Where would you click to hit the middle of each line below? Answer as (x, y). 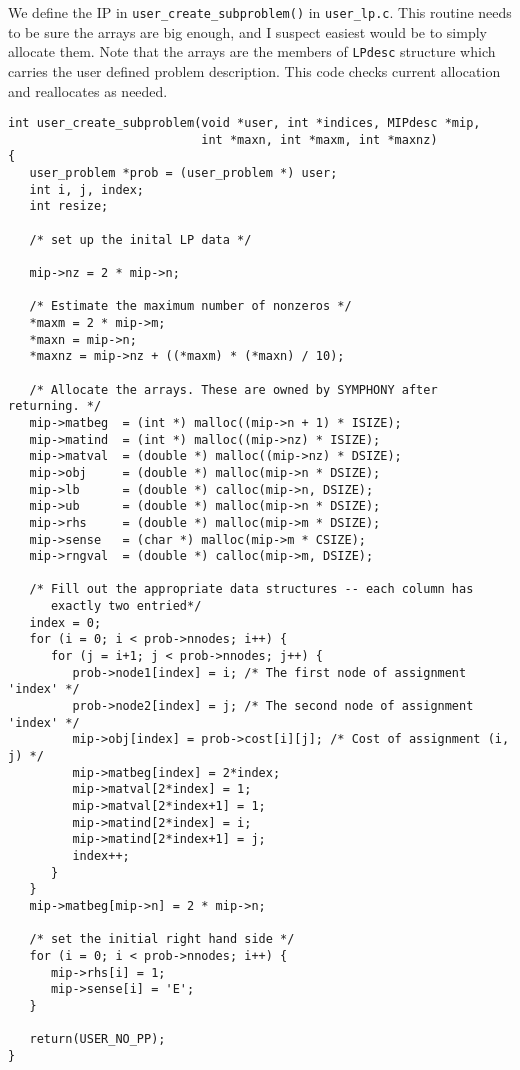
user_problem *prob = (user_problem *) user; (183, 173)
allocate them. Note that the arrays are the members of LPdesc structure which (252, 51)
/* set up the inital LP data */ (140, 239)
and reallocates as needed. (88, 90)
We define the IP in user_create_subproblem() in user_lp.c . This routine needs (260, 12)
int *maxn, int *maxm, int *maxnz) (319, 139)
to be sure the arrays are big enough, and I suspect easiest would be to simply (247, 31)
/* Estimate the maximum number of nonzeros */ (190, 306)
